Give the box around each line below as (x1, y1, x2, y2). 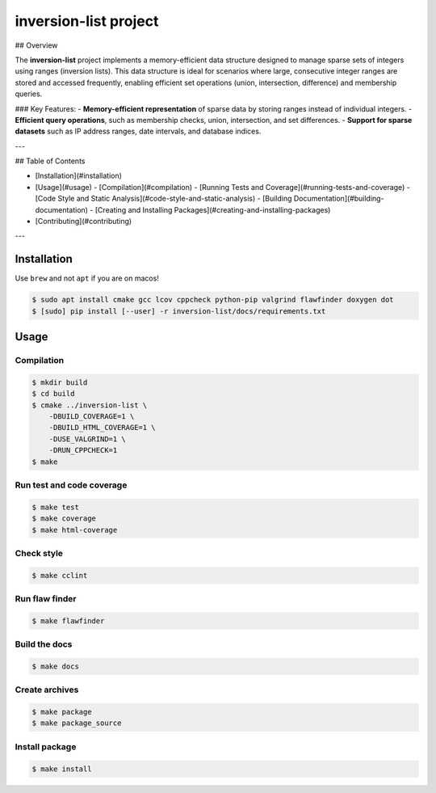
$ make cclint (31, 571, 88, 580)
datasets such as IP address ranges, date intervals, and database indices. (15, 126, 262, 137)
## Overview (15, 40, 58, 50)
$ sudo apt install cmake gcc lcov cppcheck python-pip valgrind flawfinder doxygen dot (31, 295, 395, 305)
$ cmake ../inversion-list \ (31, 400, 148, 410)
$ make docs (31, 661, 80, 671)
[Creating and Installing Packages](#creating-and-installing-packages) (94, 205, 331, 214)
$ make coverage (31, 514, 97, 523)
